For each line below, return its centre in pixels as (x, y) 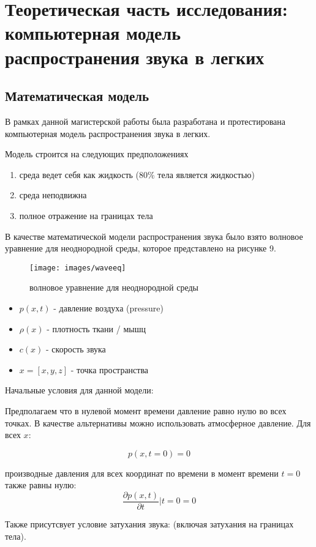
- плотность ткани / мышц (96, 328)
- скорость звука (76, 349)
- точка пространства (110, 369)
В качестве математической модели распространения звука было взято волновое (154, 236)
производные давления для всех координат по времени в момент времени (142, 473)
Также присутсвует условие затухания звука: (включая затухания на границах (149, 523)
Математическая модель (77, 96)
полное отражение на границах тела (86, 215)
